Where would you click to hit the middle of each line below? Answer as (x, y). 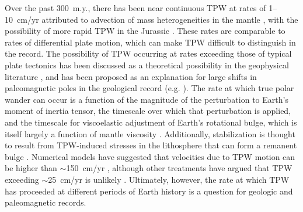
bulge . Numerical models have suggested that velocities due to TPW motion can (150, 156)
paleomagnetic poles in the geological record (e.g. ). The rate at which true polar (149, 88)
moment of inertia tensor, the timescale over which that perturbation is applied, (148, 111)
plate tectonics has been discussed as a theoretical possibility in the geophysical (147, 65)
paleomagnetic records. (46, 202)
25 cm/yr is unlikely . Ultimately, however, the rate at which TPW (169, 179)
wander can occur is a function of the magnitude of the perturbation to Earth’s (147, 99)
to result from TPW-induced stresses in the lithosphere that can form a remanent (151, 145)
